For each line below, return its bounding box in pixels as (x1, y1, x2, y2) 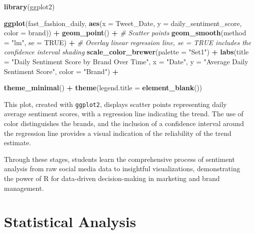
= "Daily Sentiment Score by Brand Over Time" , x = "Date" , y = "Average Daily (4, 56, 249, 66)
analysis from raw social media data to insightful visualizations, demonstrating (4, 163, 240, 174)
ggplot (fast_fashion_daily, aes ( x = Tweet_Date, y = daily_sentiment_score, (4, 18, 242, 28)
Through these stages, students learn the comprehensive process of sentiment (4, 154, 235, 164)
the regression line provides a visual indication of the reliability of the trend (4, 128, 231, 138)
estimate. (4, 137, 31, 148)
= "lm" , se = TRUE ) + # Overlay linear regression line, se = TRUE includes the (4, 37, 251, 47)
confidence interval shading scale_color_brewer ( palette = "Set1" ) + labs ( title (4, 47, 249, 57)
